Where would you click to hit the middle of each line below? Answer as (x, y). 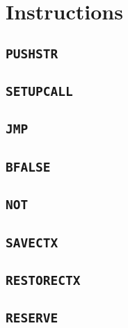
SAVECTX (32, 243)
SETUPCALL (39, 92)
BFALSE (28, 167)
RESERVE (32, 318)
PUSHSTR (32, 54)
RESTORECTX (43, 280)
